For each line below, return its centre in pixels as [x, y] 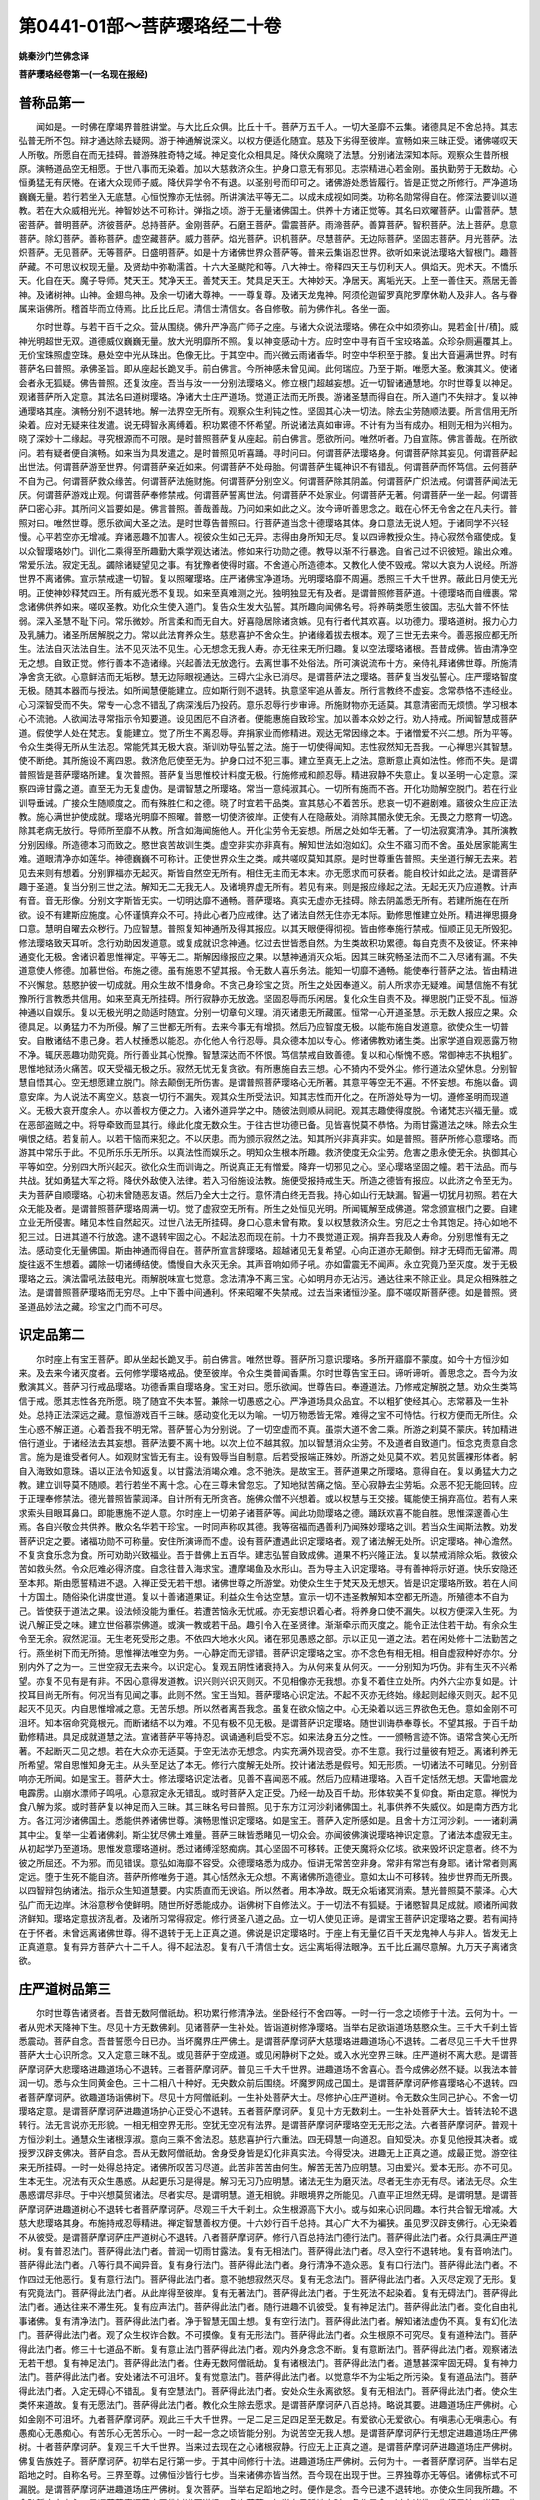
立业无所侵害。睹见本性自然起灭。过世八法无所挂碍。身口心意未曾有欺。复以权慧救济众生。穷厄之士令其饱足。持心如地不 [268, 1222]
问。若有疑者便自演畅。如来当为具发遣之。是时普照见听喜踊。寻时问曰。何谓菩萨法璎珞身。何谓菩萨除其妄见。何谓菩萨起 [268, 452]
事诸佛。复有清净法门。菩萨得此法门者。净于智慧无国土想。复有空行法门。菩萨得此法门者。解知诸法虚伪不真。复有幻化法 [268, 2321]
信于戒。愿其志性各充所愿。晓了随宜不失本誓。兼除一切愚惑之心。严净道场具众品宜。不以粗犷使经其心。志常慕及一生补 [263, 1401]
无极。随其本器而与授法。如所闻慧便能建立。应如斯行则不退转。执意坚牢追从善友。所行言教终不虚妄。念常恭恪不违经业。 [268, 691]
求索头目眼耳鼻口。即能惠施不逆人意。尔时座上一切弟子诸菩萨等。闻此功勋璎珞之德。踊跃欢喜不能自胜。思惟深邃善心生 [263, 1512]
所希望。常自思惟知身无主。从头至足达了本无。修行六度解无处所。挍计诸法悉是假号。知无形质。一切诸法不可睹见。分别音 [268, 1764]
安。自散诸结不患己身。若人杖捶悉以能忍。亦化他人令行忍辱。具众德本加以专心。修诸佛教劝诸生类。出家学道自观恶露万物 [268, 1041]
